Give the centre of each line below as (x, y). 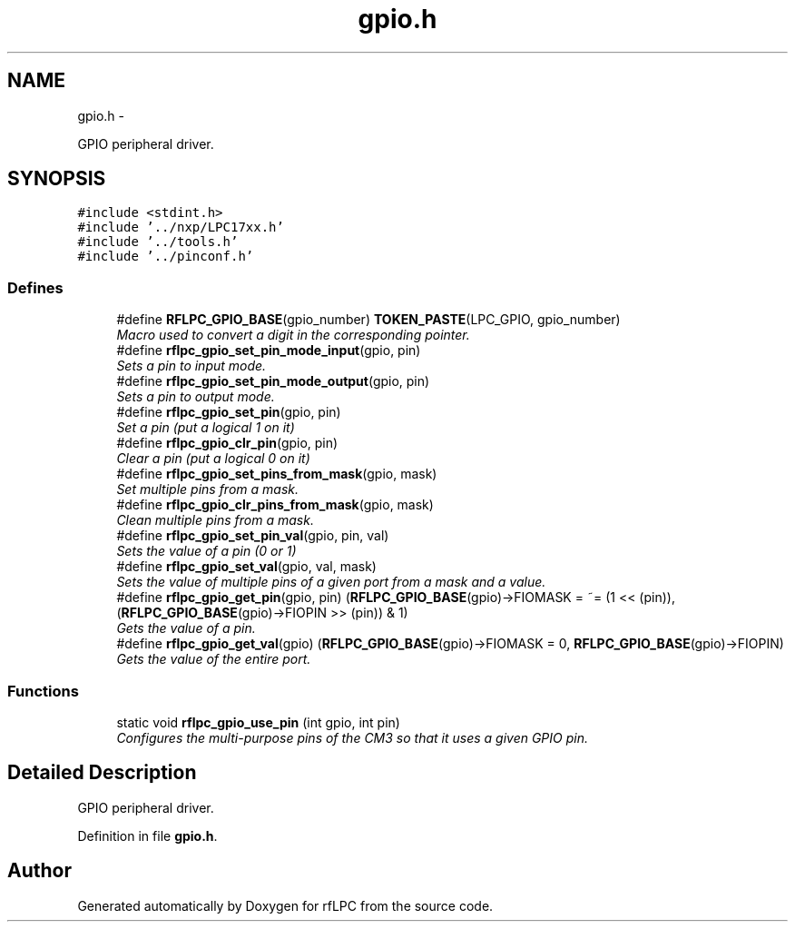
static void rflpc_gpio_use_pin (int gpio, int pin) (258, 722)
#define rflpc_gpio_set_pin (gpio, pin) (229, 412)
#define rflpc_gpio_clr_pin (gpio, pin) (227, 443)
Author (39, 871)
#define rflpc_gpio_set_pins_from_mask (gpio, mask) (277, 474)
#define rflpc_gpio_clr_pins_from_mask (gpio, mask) (275, 505)
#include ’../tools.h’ (158, 242)
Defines (35, 287)
